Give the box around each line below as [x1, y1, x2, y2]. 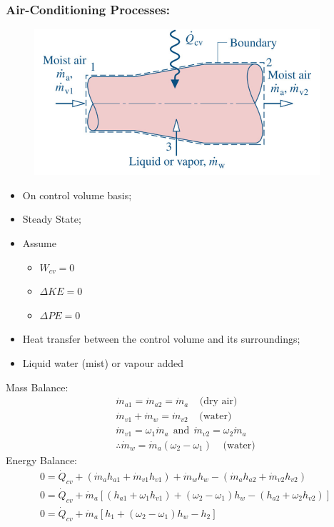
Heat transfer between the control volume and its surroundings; [22, 331, 300, 346]
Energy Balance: [6, 452, 77, 467]
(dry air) [199, 396, 238, 407]
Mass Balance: [6, 379, 69, 394]
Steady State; [22, 211, 81, 226]
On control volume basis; [22, 187, 132, 202]
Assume [22, 236, 56, 250]
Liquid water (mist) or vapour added [22, 355, 183, 370]
